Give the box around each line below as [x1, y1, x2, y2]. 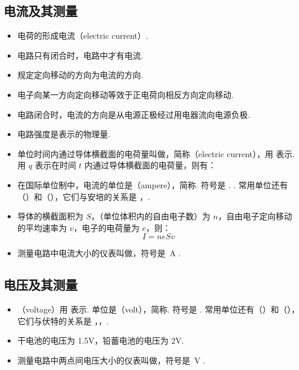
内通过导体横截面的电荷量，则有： [84, 159, 216, 171]
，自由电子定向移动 [218, 210, 293, 222]
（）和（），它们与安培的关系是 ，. [17, 190, 150, 202]
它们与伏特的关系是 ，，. [17, 314, 109, 327]
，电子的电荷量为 [73, 221, 140, 233]
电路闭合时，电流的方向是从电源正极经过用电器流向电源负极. [17, 108, 250, 120]
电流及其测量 [4, 2, 78, 20]
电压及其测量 [4, 276, 78, 294]
